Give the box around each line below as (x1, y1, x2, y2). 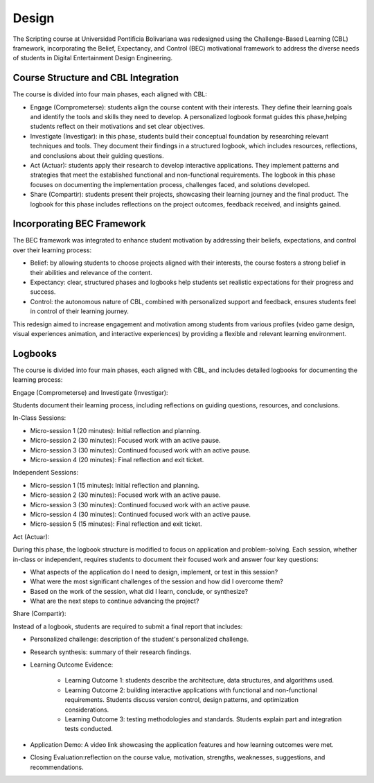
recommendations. (30, 763, 84, 771)
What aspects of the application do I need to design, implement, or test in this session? (30, 568, 278, 576)
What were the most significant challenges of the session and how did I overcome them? (30, 577, 283, 586)
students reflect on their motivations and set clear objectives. (30, 122, 206, 131)
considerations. (64, 705, 109, 714)
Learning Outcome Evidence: (30, 660, 114, 669)
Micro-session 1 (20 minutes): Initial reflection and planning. (30, 426, 201, 434)
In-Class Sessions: (12, 414, 66, 422)
